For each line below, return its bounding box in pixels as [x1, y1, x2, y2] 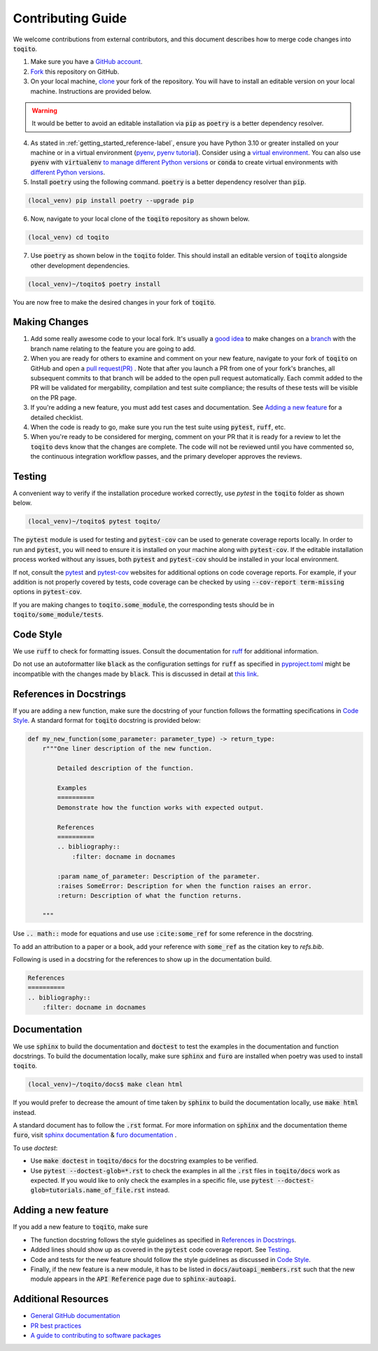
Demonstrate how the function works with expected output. [57, 803, 265, 812]
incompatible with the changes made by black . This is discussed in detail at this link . [13, 670, 259, 678]
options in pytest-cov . [13, 588, 82, 596]
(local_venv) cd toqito [27, 233, 110, 242]
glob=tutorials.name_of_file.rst [30, 1186, 146, 1194]
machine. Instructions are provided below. [30, 87, 152, 95]
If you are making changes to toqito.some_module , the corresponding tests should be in [13, 600, 274, 609]
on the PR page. [30, 393, 77, 402]
